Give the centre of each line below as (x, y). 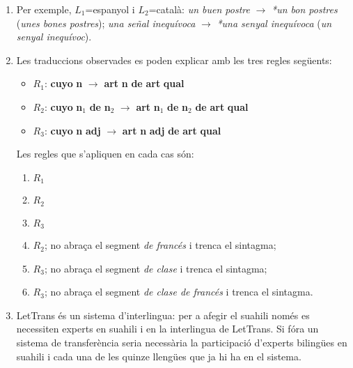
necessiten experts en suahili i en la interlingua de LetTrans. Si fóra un (167, 329)
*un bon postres (305, 9)
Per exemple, (44, 9)
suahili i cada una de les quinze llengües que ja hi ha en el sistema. (159, 356)
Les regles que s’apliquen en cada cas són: (105, 154)
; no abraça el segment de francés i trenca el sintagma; (160, 245)
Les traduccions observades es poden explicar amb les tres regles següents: (174, 60)
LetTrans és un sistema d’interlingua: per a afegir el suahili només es (163, 315)
